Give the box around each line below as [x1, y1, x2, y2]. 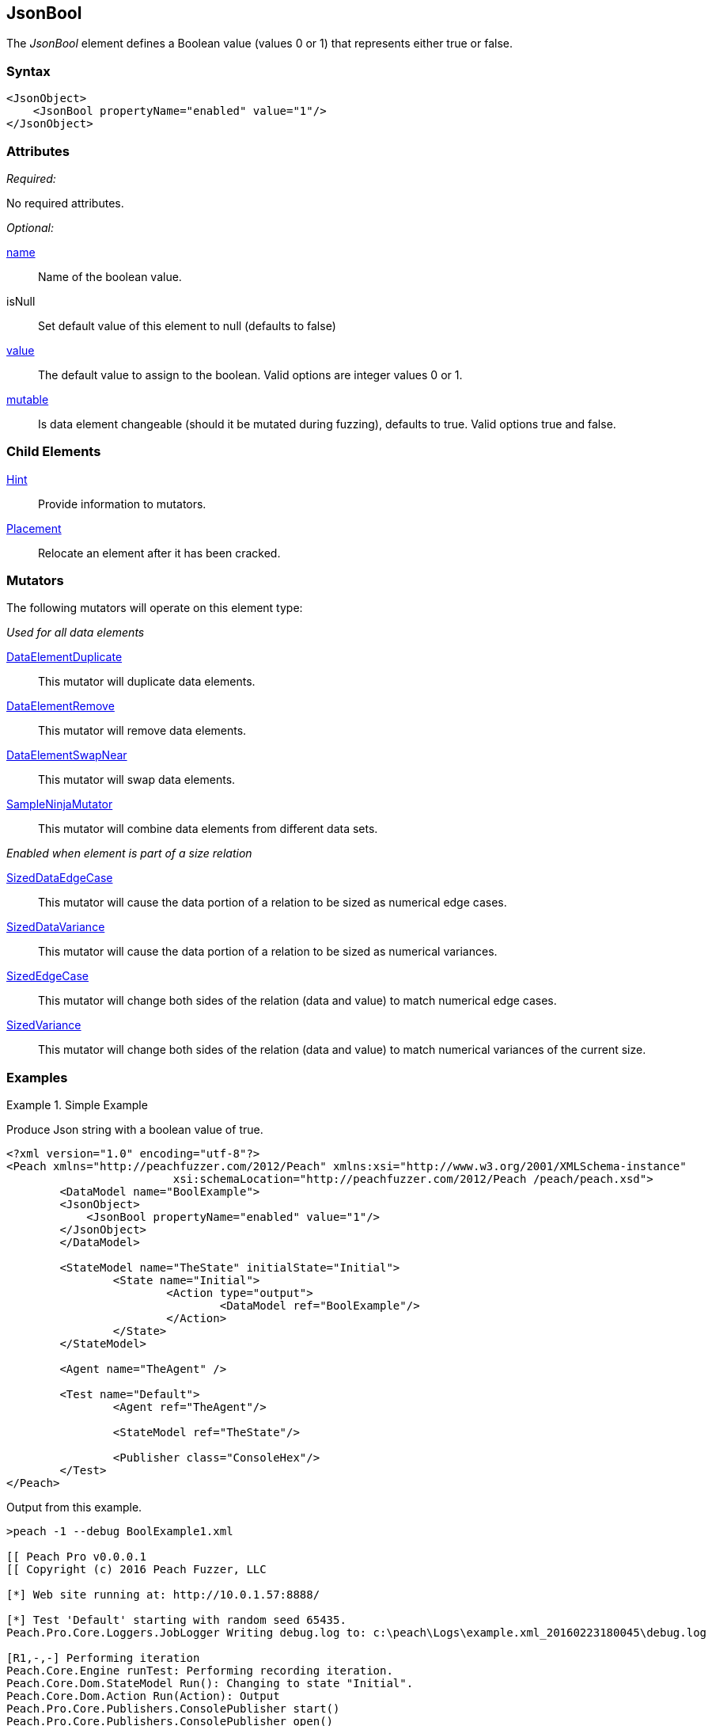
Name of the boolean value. [38, 269, 182, 283]
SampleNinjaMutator [6, 797, 113, 812]
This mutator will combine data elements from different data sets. [38, 822, 378, 836]
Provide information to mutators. [38, 496, 206, 511]
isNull [6, 294, 36, 308]
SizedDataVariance [6, 920, 105, 934]
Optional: [6, 220, 54, 234]
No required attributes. [6, 196, 124, 210]
